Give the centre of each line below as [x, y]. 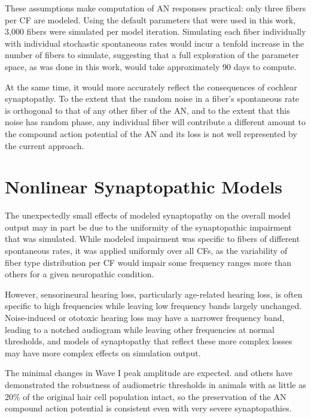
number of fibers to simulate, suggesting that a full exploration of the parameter [152, 55]
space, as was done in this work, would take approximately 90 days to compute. [151, 66]
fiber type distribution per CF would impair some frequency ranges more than [148, 262]
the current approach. [45, 145]
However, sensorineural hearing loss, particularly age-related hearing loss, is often [154, 294]
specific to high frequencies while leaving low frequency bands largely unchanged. [153, 306]
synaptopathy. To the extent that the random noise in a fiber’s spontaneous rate [152, 99]
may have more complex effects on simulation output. [103, 352]
